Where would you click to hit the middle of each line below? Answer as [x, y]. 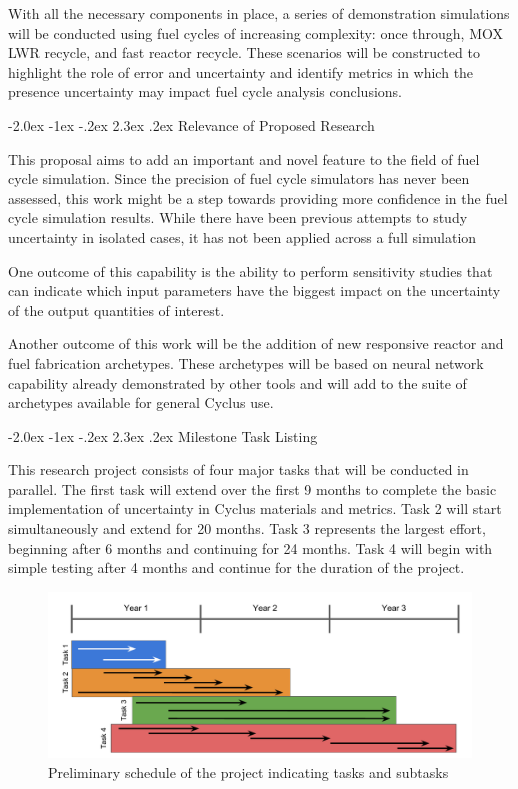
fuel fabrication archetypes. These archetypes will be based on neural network [246, 362]
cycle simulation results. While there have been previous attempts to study [238, 217]
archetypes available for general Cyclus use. [141, 402]
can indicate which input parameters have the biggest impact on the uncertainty [254, 290]
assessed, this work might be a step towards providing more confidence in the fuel [258, 197]
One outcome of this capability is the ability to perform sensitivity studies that [250, 270]
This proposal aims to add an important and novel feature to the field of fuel [244, 158]
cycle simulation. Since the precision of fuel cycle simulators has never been [239, 178]
